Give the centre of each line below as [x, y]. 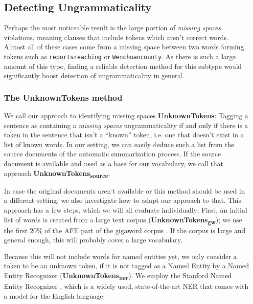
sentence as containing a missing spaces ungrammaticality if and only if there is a [126, 125]
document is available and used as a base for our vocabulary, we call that [114, 163]
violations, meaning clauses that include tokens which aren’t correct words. [116, 37]
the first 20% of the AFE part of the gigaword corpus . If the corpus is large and [125, 230]
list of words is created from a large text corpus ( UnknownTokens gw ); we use [123, 220]
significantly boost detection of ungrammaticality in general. [94, 76]
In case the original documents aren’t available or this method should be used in [125, 190]
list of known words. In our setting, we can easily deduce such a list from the [119, 144]
